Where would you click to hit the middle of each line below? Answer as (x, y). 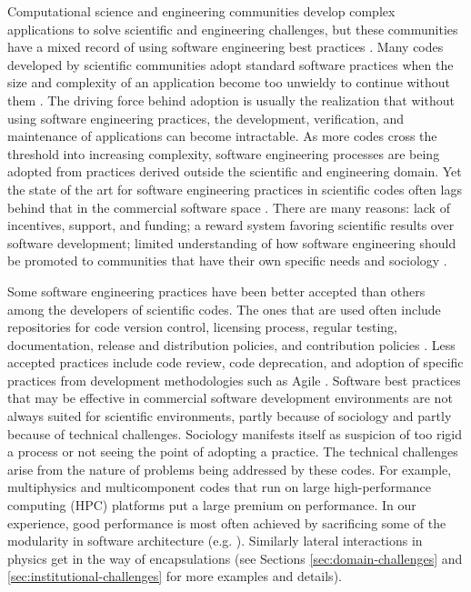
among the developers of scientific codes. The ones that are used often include (224, 309)
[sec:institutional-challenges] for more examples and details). (175, 576)
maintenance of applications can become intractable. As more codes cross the (222, 136)
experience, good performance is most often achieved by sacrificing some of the (227, 522)
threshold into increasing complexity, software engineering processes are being (224, 153)
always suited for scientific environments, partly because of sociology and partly (230, 416)
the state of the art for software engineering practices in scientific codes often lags (235, 189)
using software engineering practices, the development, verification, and (205, 118)
